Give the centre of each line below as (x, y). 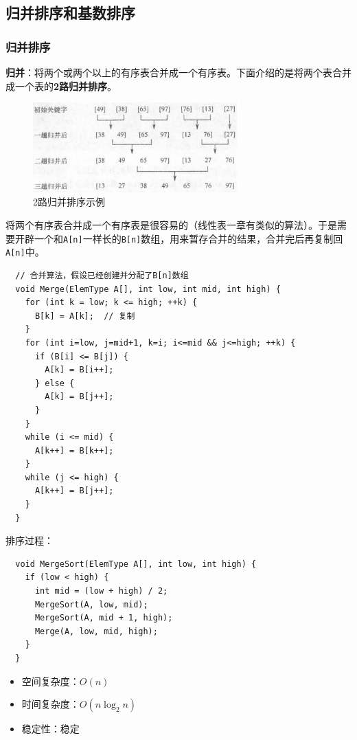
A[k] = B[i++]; (79, 370)
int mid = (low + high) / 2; (101, 591)
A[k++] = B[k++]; (74, 450)
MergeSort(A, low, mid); (91, 604)
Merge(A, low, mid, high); (96, 631)
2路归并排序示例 (69, 202)
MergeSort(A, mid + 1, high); (104, 618)
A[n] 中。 (25, 252)
